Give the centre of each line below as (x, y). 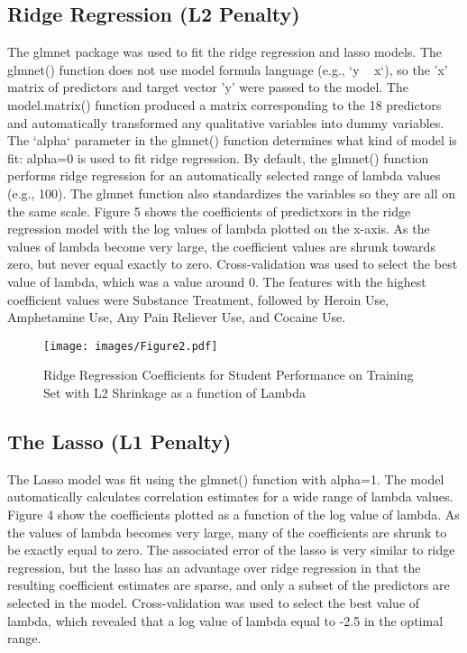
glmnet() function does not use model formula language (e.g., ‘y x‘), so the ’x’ (228, 69)
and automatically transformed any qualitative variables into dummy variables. (226, 122)
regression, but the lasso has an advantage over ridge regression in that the (214, 567)
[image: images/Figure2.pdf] (131, 346)
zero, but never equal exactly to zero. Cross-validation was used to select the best (233, 264)
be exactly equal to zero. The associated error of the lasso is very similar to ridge (231, 550)
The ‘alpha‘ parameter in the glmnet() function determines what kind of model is (232, 140)
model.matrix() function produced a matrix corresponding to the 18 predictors (224, 104)
